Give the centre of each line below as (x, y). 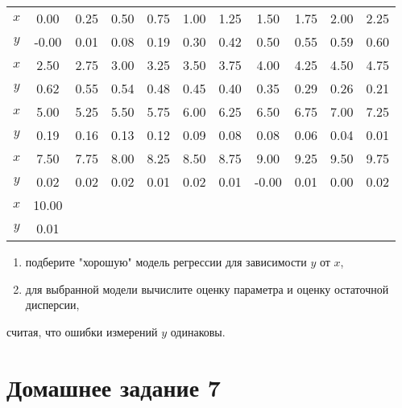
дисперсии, (52, 305)
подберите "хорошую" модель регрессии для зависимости (166, 262)
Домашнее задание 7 (114, 387)
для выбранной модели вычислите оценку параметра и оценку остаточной (207, 288)
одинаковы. (198, 331)
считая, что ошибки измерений (82, 331)
